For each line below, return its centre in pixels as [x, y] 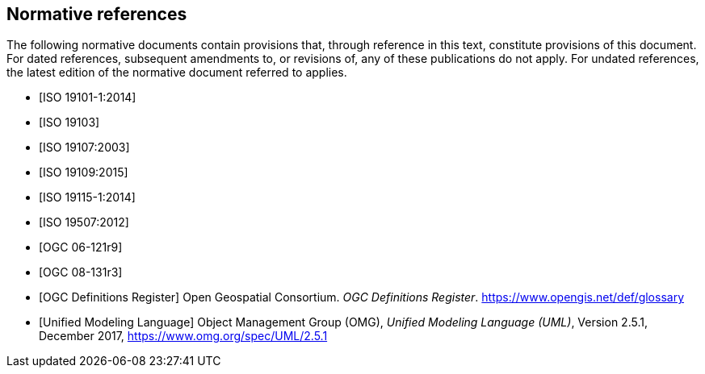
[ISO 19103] [69, 123]
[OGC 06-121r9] [81, 247]
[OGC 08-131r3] [81, 272]
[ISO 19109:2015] [84, 172]
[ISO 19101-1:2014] [88, 98]
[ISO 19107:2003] [84, 148]
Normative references [97, 14]
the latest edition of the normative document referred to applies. [177, 73]
